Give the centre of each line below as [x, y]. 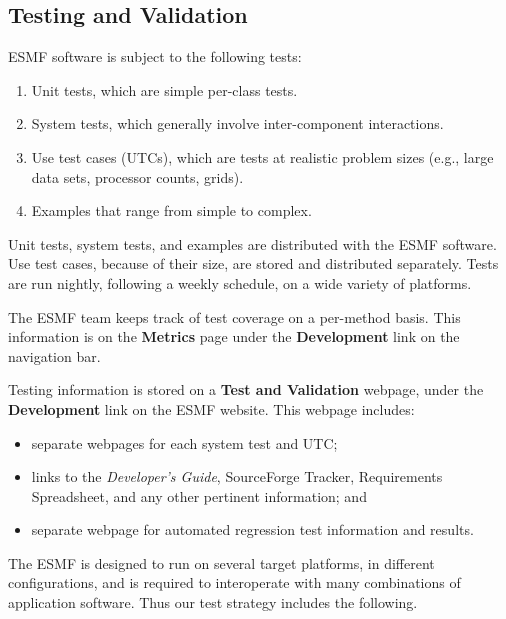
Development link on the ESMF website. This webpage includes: [211, 408]
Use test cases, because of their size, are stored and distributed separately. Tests [253, 263]
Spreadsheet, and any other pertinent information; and [199, 495]
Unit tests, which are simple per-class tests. [164, 89]
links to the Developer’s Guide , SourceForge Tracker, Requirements [237, 476]
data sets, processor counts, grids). [137, 176]
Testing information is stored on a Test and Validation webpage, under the [246, 389]
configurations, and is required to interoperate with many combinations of [234, 582]
